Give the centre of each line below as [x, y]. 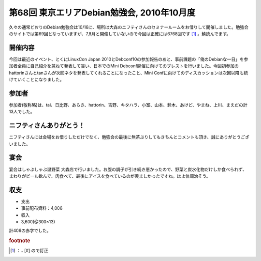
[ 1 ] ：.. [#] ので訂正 [29, 251]
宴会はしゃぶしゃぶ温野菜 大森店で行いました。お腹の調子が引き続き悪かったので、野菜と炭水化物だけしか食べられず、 [128, 169]
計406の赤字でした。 [30, 230]
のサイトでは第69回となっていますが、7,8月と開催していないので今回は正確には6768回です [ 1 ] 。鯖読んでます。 [120, 33]
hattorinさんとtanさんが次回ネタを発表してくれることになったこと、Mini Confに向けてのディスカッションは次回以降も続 [129, 73]
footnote [20, 241]
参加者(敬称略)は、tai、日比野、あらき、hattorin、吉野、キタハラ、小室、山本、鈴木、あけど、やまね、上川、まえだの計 [128, 105]
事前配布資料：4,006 [42, 208]
